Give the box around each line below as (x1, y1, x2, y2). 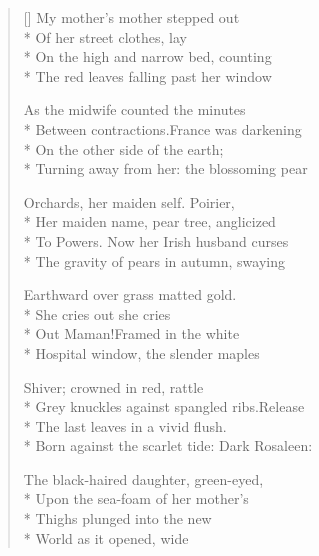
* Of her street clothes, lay (23, 26, 187, 47)
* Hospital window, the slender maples (23, 342, 260, 363)
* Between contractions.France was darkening (23, 118, 302, 139)
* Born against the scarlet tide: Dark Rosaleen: (23, 435, 313, 456)
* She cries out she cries (23, 303, 171, 324)
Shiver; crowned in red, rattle (23, 376, 204, 397)
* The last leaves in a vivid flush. (23, 415, 227, 436)
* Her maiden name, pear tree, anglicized (23, 211, 276, 232)
